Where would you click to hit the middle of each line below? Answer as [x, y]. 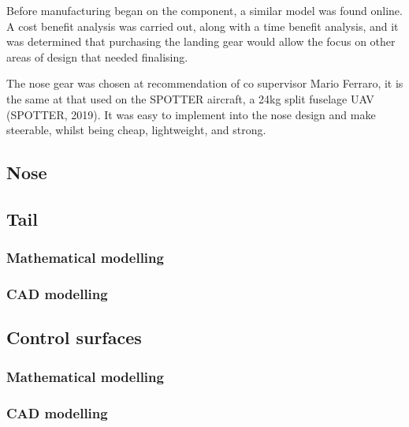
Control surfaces [74, 337]
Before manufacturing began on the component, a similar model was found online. [204, 10]
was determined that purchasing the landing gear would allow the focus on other [201, 41]
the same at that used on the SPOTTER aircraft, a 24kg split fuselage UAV [190, 98]
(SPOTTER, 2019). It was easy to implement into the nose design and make [191, 114]
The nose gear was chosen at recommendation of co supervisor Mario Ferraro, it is [205, 83]
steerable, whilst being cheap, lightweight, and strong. [136, 130]
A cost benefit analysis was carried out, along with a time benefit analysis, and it [203, 26]
